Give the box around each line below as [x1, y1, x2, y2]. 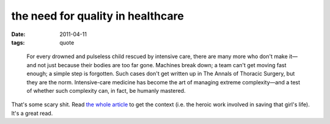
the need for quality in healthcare [11, 9, 185, 23]
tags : [11, 38, 25, 46]
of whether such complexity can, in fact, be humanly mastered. [26, 87, 186, 94]
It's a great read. [11, 109, 53, 117]
